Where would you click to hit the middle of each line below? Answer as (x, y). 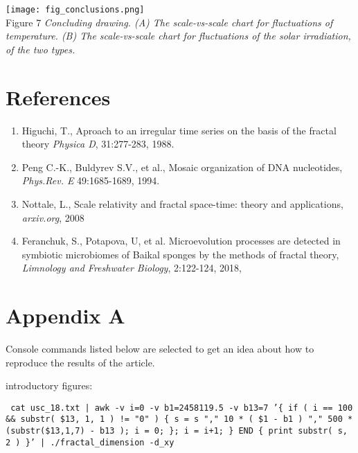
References (58, 97)
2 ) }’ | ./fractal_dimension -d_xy (90, 442)
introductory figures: (49, 385)
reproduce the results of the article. (80, 362)
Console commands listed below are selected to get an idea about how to (160, 349)
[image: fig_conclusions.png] (75, 10)
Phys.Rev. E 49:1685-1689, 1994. (91, 180)
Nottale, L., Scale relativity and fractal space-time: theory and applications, (182, 203)
